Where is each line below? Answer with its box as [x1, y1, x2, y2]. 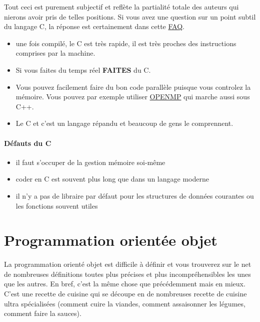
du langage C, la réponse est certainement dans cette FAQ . [4, 21, 184, 32]
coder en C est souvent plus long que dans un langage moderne [15, 174, 209, 184]
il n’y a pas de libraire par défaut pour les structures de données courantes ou [15, 190, 254, 201]
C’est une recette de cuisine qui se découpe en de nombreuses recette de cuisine [4, 288, 247, 299]
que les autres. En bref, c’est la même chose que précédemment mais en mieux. [4, 278, 245, 289]
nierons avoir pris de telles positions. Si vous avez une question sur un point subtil [4, 11, 256, 22]
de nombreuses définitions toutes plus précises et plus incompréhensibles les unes [4, 268, 251, 279]
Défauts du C [4, 137, 51, 148]
